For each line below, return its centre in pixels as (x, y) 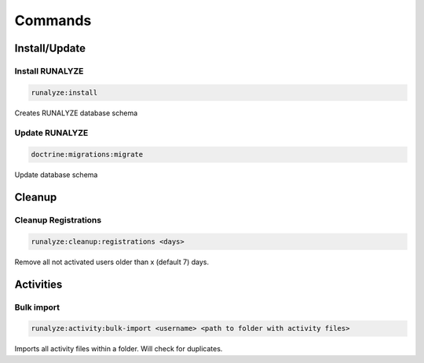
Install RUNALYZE (49, 71)
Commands (53, 20)
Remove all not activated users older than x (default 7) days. (112, 262)
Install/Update (50, 48)
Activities (38, 284)
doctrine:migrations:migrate (87, 154)
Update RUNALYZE (51, 133)
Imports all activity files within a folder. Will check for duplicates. (119, 349)
